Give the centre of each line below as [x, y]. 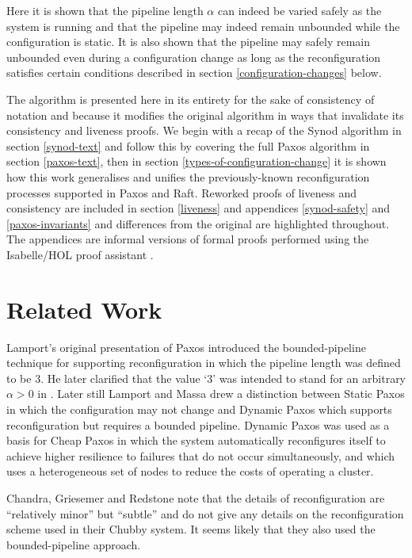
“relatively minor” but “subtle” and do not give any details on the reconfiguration [205, 513]
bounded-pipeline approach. [74, 544]
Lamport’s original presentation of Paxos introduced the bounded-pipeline [186, 347]
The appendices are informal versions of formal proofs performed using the [188, 239]
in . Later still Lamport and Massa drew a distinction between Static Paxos [221, 394]
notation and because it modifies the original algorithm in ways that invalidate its [205, 115]
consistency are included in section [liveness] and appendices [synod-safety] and [198, 208]
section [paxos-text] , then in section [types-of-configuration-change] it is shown [196, 161]
